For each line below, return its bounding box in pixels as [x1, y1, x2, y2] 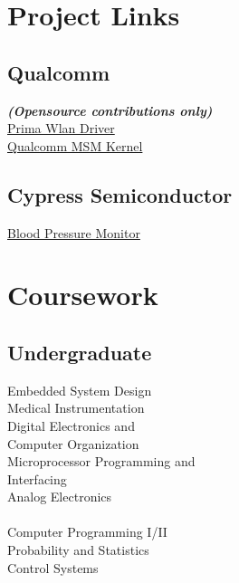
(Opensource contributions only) [7, 100, 213, 119]
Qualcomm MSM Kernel [7, 136, 143, 155]
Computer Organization [7, 434, 139, 453]
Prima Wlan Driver [7, 119, 115, 138]
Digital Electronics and [7, 416, 135, 435]
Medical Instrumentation [7, 398, 145, 417]
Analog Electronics [7, 487, 112, 506]
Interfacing [7, 469, 67, 488]
